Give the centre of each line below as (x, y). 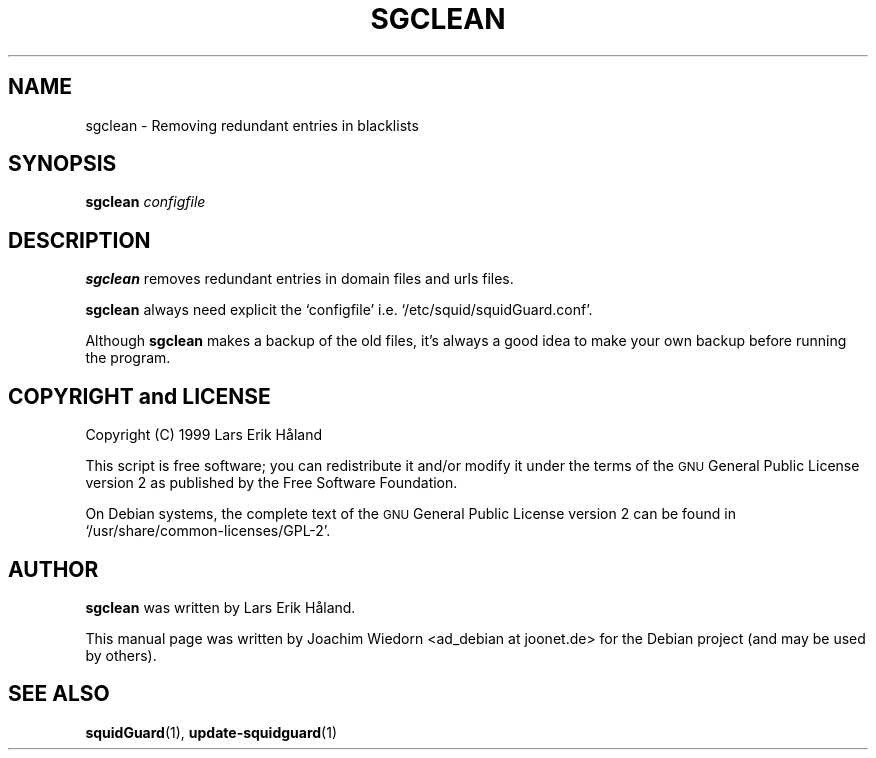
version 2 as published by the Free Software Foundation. (271, 483)
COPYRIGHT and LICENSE (139, 396)
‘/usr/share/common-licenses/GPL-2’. (208, 531)
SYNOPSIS (62, 164)
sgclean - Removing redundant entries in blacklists (252, 125)
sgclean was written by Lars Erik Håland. (220, 607)
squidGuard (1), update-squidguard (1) (211, 732)
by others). (121, 655)
